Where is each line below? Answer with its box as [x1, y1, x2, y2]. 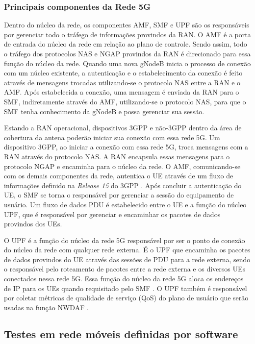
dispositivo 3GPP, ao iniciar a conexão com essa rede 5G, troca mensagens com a [4, 142, 249, 152]
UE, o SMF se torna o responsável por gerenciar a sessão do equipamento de [4, 190, 234, 200]
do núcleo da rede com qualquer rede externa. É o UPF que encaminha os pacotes [4, 245, 251, 255]
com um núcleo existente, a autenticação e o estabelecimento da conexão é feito [4, 68, 243, 78]
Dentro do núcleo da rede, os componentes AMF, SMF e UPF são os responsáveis [4, 20, 250, 30]
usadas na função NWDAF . [4, 302, 89, 312]
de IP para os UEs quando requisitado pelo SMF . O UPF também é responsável [4, 283, 247, 293]
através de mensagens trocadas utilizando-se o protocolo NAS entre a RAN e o [4, 77, 241, 87]
